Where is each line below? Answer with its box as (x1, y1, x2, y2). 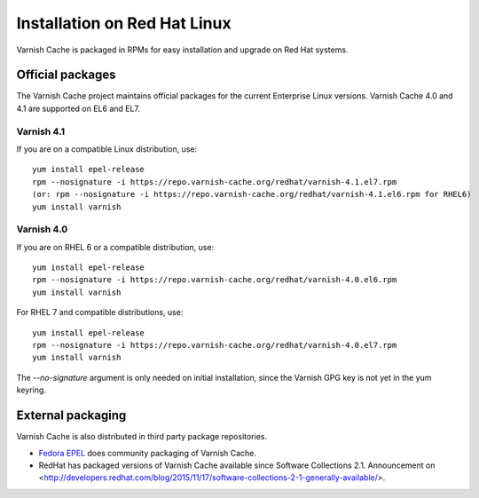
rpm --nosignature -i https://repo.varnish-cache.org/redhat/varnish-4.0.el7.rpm (32, 340, 397, 351)
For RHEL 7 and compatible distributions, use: (16, 307, 184, 318)
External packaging (16, 408, 127, 423)
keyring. (16, 384, 46, 395)
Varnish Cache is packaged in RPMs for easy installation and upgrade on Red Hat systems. (16, 44, 349, 55)
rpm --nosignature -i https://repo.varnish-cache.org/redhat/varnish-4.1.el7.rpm (32, 177, 397, 186)
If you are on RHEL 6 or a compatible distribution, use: (16, 241, 215, 252)
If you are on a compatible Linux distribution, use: (16, 143, 198, 154)
